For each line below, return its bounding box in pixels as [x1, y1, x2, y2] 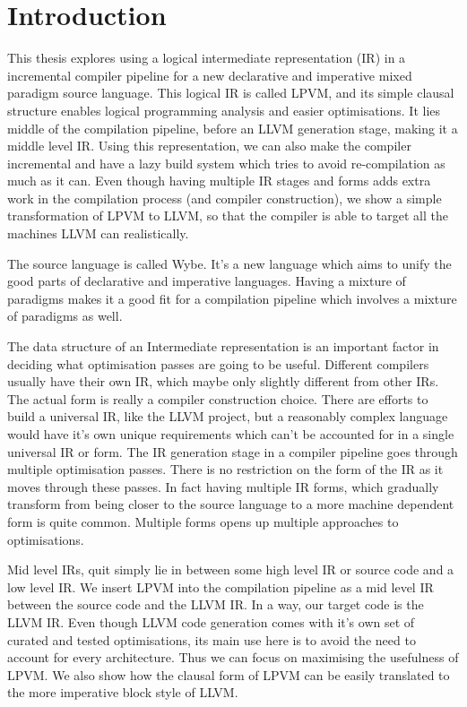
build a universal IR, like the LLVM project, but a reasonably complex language [7, 407, 448, 426]
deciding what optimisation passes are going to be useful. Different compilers [7, 354, 429, 373]
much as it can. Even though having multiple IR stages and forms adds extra [7, 171, 431, 190]
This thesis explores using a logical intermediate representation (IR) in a [7, 48, 406, 67]
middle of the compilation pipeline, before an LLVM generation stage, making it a [7, 118, 458, 137]
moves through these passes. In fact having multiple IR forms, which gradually [7, 477, 439, 496]
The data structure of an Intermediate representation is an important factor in [7, 337, 439, 356]
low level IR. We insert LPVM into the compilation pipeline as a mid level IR [7, 577, 434, 596]
